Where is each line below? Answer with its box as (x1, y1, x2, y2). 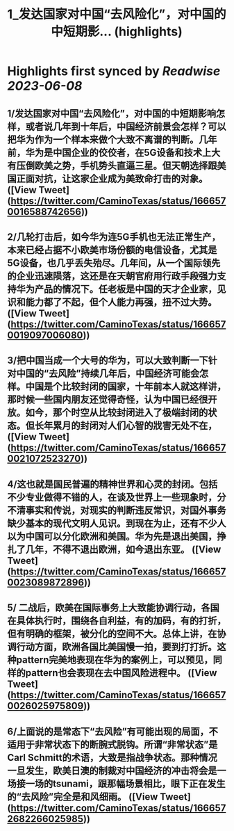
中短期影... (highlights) (51, 24, 183, 40)
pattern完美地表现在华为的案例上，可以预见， (16, 654, 213, 666)
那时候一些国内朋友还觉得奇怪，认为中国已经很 (7, 394, 208, 405)
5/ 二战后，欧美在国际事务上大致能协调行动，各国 (7, 602, 220, 614)
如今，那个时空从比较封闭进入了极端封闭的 (25, 407, 208, 419)
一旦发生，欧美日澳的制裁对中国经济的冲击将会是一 (7, 764, 226, 776)
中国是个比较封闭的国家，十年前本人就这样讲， (25, 380, 226, 393)
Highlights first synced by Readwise (7, 63, 221, 79)
